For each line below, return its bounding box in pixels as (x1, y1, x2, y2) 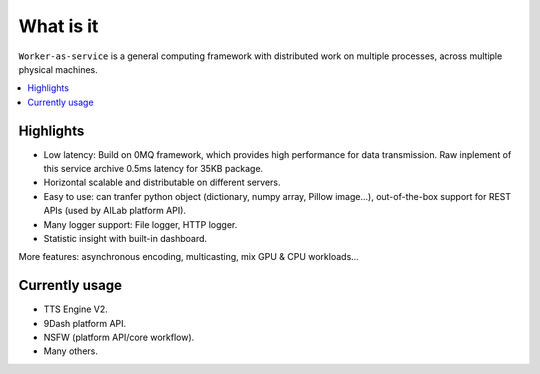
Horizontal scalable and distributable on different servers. (43, 176, 281, 189)
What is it (18, 15, 99, 37)
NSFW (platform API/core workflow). (43, 331, 195, 344)
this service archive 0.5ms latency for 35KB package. (43, 163, 264, 175)
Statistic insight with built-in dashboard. (43, 232, 208, 244)
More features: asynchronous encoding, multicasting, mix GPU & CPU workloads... (18, 251, 359, 263)
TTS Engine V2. (43, 303, 109, 315)
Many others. (43, 345, 99, 357)
